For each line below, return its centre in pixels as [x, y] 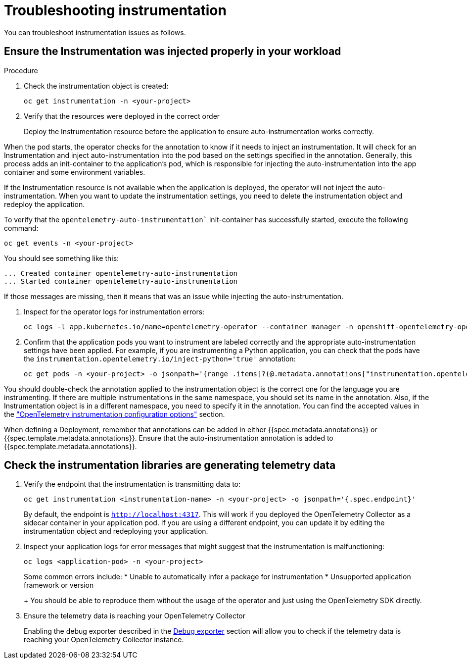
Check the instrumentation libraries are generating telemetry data [170, 465]
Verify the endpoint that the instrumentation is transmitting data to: [132, 484]
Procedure [21, 70]
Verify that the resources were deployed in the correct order [122, 116]
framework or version [59, 585]
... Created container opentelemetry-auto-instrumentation [121, 273]
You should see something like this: [62, 258]
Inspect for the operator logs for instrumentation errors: [114, 311]
